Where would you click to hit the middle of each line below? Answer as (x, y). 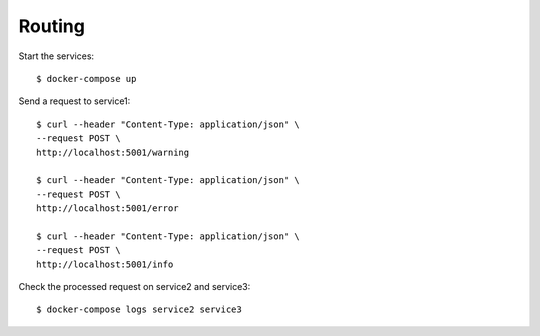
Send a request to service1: (74, 101)
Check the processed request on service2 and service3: (134, 287)
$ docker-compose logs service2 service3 (139, 309)
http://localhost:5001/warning (113, 152)
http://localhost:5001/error (107, 208)
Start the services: (56, 56)
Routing (51, 26)
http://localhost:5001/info (105, 264)
